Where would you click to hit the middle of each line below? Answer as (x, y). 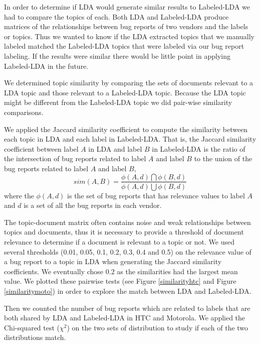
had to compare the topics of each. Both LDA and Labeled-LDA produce (116, 16)
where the (19, 195)
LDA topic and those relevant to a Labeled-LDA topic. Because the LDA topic (125, 92)
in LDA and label (115, 148)
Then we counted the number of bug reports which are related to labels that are (127, 308)
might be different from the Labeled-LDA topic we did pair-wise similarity (118, 102)
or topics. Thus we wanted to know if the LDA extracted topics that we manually (129, 36)
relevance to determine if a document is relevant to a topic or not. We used (119, 241)
